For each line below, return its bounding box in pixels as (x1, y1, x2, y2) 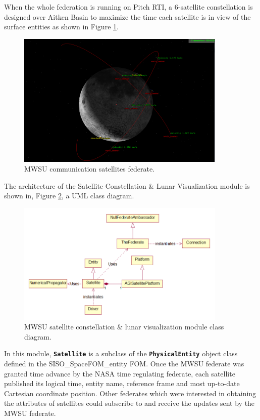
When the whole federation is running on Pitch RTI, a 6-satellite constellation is (4, 2, 253, 12)
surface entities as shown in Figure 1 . (4, 21, 119, 32)
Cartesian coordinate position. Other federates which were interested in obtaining (4, 388, 256, 398)
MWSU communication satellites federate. (24, 163, 155, 174)
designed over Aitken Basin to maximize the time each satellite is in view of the (4, 11, 251, 22)
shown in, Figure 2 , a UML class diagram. (4, 190, 134, 201)
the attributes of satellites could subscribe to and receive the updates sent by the (4, 398, 255, 408)
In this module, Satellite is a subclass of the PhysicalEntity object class (4, 348, 238, 359)
